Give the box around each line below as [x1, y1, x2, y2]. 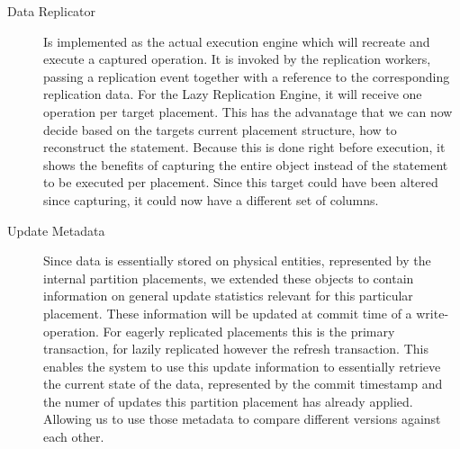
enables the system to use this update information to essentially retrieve [43, 356, 441, 375]
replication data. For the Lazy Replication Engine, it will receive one [43, 85, 422, 103]
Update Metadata [7, 220, 105, 239]
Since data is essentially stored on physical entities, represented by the [43, 251, 431, 270]
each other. [43, 427, 104, 446]
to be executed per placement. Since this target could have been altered [43, 173, 438, 192]
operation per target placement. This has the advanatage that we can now [43, 102, 453, 121]
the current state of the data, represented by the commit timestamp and [43, 374, 443, 393]
